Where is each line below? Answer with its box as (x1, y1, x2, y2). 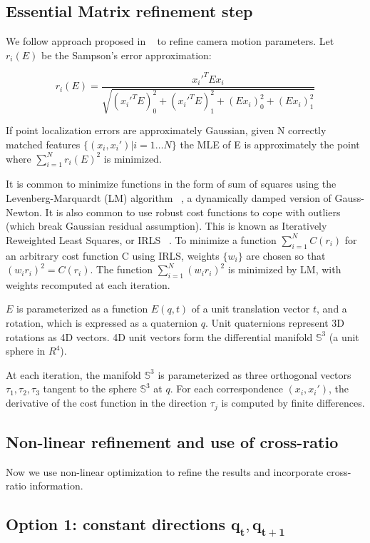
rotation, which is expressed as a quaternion (6, 315, 198, 330)
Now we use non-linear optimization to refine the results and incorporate (6, 464, 324, 479)
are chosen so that (246, 248, 326, 263)
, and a (317, 301, 347, 316)
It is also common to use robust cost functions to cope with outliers (45, 204, 341, 219)
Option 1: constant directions (6, 513, 226, 535)
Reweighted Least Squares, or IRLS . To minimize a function (6, 232, 277, 247)
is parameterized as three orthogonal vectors (158, 367, 351, 382)
